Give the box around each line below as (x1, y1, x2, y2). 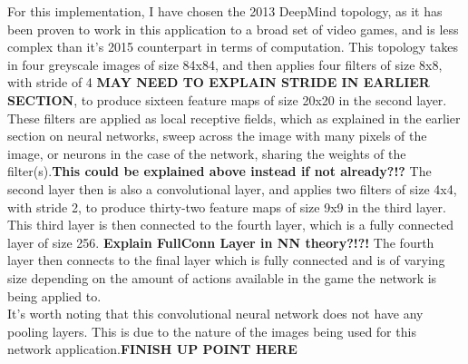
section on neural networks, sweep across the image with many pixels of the (7, 126, 427, 145)
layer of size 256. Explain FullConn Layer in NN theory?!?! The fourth (7, 232, 434, 251)
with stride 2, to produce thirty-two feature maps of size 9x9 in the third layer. (7, 197, 446, 216)
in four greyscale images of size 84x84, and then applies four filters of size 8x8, (7, 54, 443, 74)
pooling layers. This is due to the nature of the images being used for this (7, 321, 416, 340)
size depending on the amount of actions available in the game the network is (7, 268, 437, 287)
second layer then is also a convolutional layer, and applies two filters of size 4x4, (7, 179, 457, 198)
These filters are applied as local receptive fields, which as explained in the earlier (7, 108, 461, 127)
